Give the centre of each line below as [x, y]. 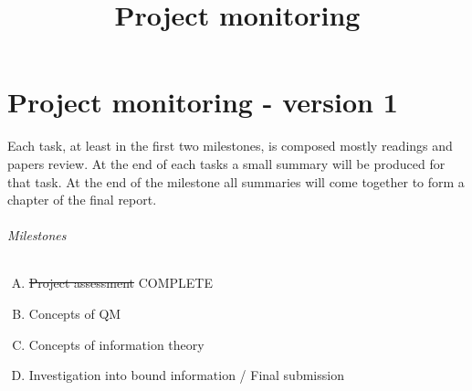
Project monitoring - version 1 [203, 102]
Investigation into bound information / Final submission [186, 375]
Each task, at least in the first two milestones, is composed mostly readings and [230, 146]
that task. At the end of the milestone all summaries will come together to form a [236, 181]
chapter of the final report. [82, 200]
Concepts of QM [75, 314]
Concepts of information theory [116, 344]
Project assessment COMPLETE [121, 283]
